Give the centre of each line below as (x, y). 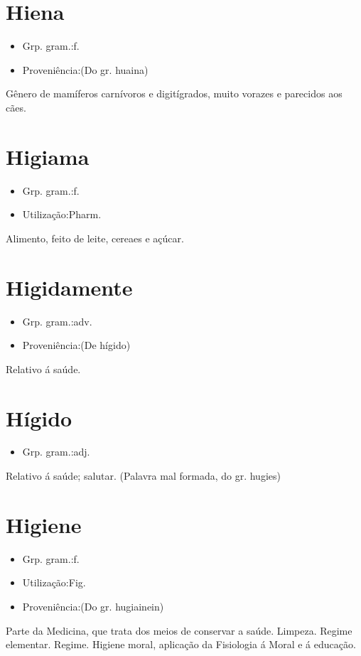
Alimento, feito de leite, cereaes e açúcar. (95, 238)
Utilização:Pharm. (62, 214)
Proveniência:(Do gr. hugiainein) (93, 606)
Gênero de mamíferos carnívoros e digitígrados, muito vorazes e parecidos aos (174, 93)
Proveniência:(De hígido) (76, 345)
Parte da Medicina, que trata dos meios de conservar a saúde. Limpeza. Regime (179, 630)
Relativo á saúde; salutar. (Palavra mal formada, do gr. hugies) (143, 476)
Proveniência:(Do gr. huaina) (85, 69)
